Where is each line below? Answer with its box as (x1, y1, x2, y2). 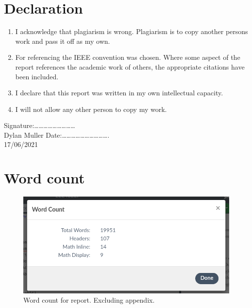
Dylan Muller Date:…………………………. (4, 129, 110, 140)
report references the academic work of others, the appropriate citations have (15, 61, 245, 72)
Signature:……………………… (4, 120, 75, 130)
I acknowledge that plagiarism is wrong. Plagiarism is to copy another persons (15, 26, 248, 36)
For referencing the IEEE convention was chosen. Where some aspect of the (15, 52, 240, 62)
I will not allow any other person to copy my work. (15, 104, 167, 114)
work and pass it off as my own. (15, 36, 110, 46)
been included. (15, 71, 59, 81)
